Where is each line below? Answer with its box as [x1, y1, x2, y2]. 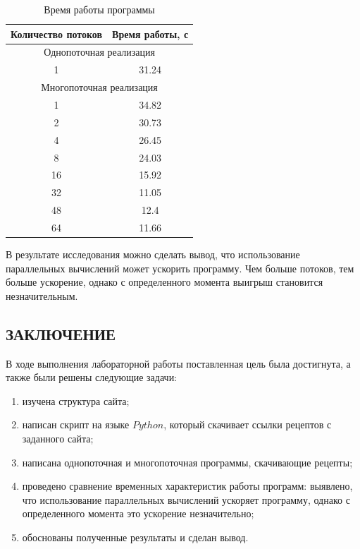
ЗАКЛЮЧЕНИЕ [6, 322, 116, 344]
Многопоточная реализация [41, 80, 158, 95]
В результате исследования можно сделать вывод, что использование [6, 246, 300, 261]
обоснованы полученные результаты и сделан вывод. [22, 529, 249, 544]
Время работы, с [112, 26, 189, 41]
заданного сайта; [22, 430, 94, 445]
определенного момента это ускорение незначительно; [22, 506, 254, 521]
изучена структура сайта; [22, 393, 130, 408]
